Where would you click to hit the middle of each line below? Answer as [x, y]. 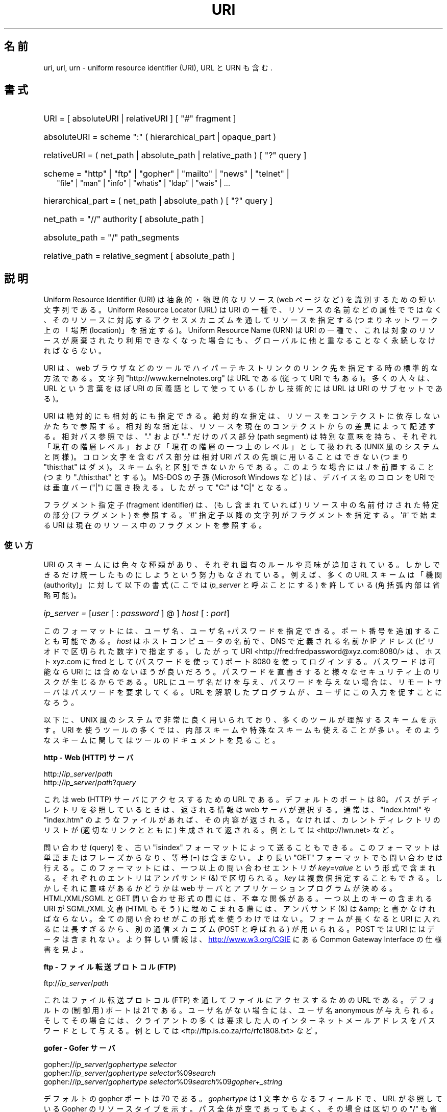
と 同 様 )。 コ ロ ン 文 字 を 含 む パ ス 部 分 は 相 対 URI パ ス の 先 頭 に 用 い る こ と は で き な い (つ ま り [226, 457]
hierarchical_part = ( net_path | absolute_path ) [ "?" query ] [158, 201]
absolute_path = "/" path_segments [111, 238]
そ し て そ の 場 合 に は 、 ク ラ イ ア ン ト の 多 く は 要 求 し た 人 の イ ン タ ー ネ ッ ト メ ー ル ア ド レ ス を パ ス [239, 1021]
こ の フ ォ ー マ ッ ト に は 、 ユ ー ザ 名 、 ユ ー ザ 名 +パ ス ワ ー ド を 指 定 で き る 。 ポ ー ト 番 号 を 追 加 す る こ [242, 631]
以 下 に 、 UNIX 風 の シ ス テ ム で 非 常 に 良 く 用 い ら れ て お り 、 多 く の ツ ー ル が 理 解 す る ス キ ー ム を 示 [240, 720]
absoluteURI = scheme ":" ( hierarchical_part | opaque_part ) [160, 137]
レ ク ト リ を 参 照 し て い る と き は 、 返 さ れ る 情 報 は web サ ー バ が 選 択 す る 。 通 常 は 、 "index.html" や [237, 810]
